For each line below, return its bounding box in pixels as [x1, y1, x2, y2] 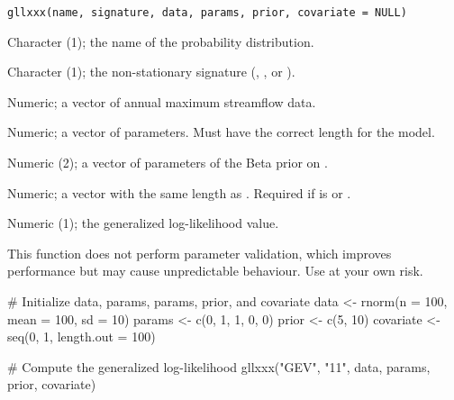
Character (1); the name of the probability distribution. [7, 32, 314, 50]
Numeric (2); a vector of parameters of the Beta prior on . [7, 153, 328, 172]
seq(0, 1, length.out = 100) [7, 327, 156, 346]
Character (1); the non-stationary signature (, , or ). [7, 62, 295, 81]
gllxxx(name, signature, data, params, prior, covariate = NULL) [7, 6, 407, 19]
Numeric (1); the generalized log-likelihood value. [7, 214, 279, 232]
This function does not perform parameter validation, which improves [7, 243, 392, 262]
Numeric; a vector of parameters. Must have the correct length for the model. [7, 123, 435, 141]
